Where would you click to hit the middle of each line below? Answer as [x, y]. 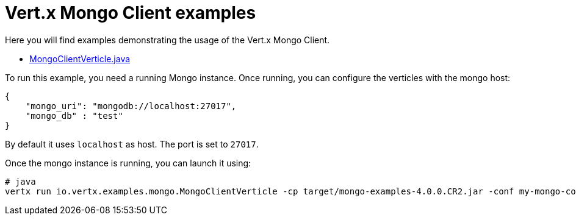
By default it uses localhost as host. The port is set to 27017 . [132, 144]
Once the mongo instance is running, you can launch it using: [128, 163]
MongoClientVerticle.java [80, 59]
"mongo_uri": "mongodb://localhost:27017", [131, 106]
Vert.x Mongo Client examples [131, 13]
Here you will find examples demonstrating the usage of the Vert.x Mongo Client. [167, 40]
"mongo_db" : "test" [74, 115]
